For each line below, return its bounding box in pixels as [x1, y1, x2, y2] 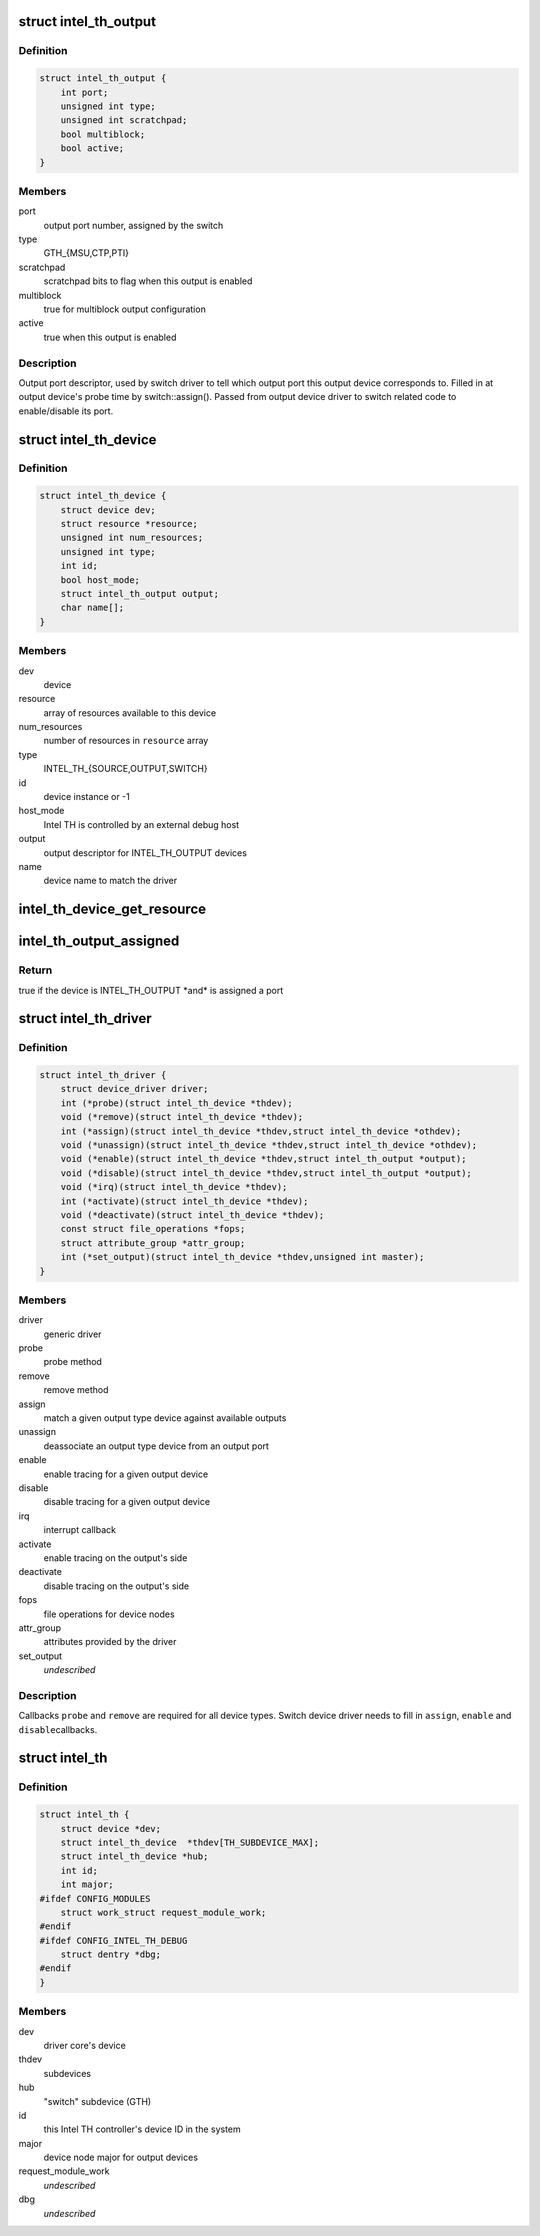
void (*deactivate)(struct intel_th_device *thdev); [60, 1210, 325, 1220]
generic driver [43, 1328, 102, 1340]
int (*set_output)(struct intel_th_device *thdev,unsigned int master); [60, 1251, 425, 1263]
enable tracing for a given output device [43, 1468, 209, 1480]
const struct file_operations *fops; [60, 1223, 246, 1235]
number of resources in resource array [43, 735, 209, 747]
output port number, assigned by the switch [43, 219, 224, 231]
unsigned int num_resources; [60, 532, 204, 544]
